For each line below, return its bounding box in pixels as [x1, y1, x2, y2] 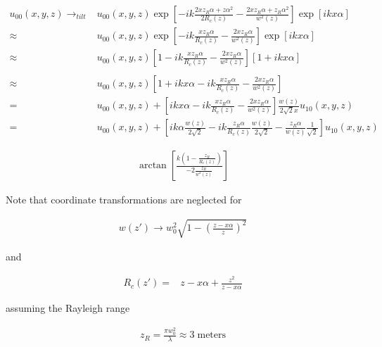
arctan [139, 160, 167, 171]
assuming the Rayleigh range [6, 300, 130, 315]
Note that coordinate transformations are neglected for [6, 192, 242, 207]
